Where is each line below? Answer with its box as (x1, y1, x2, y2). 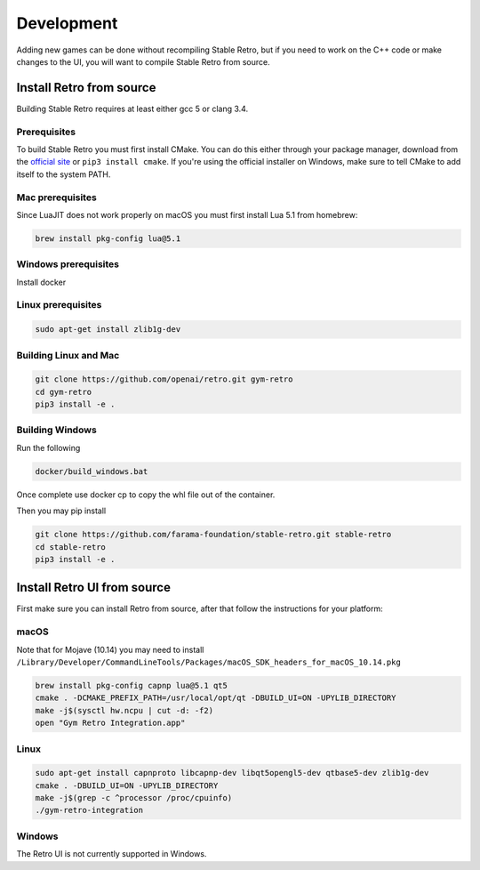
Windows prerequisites (16, 258, 120, 270)
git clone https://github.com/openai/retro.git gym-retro (35, 375, 293, 384)
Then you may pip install (16, 505, 107, 516)
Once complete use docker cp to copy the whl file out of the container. (16, 489, 276, 500)
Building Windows (16, 423, 97, 436)
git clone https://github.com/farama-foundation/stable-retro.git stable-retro (35, 529, 392, 540)
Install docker (16, 277, 67, 287)
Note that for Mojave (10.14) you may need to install (16, 644, 204, 655)
